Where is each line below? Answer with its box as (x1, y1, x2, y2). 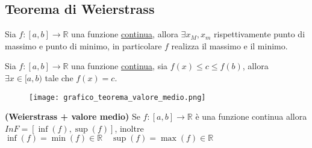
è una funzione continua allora (195, 110, 307, 123)
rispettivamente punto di (214, 28, 305, 40)
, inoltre (114, 122, 144, 134)
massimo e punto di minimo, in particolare (5, 39, 162, 52)
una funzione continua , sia (71, 60, 168, 72)
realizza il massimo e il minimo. (171, 39, 288, 52)
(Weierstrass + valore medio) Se (5, 110, 140, 123)
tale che (45, 71, 73, 84)
